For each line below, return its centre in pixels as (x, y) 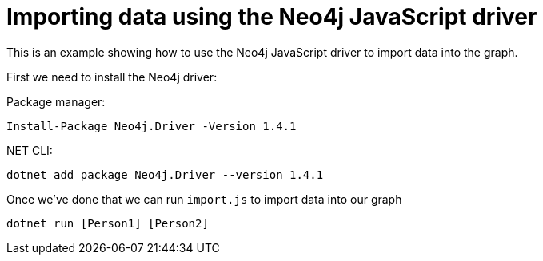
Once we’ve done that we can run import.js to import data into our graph (204, 199)
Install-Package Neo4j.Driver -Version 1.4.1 (152, 126)
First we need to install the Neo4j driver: (112, 77)
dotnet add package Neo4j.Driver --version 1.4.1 (165, 174)
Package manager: (56, 101)
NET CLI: (30, 150)
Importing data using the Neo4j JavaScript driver (272, 17)
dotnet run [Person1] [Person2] (108, 223)
